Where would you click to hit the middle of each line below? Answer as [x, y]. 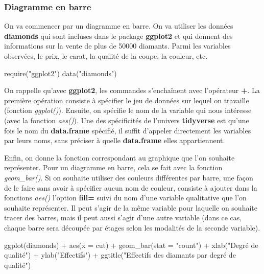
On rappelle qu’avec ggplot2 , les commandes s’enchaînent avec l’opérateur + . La [132, 90]
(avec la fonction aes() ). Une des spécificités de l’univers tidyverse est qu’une [127, 120]
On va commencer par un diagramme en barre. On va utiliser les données [119, 26]
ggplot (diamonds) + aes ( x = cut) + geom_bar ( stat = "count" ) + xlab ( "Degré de [131, 245]
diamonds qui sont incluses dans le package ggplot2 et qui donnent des [118, 36]
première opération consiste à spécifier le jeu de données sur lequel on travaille [127, 100]
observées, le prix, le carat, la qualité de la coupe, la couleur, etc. [106, 56]
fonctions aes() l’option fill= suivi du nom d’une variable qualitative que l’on [125, 198]
